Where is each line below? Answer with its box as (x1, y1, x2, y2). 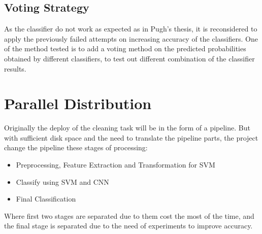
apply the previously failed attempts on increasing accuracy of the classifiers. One (4, 33, 258, 44)
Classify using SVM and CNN (16, 176, 109, 187)
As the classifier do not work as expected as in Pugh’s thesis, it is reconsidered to (4, 23, 257, 34)
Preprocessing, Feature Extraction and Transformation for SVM (16, 159, 215, 170)
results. (4, 63, 26, 74)
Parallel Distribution (4, 93, 152, 114)
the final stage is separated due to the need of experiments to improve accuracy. (4, 220, 253, 231)
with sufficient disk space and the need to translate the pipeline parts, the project (4, 132, 258, 143)
